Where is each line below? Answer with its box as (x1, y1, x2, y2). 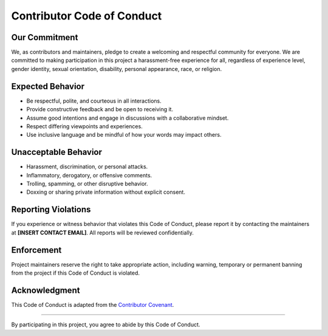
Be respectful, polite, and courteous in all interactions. (26, 97, 162, 105)
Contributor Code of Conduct (11, 9, 162, 22)
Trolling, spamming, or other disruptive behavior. (26, 180, 148, 187)
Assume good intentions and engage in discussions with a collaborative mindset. (26, 114, 229, 122)
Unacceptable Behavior (11, 147, 103, 157)
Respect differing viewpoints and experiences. (26, 122, 143, 130)
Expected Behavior (11, 81, 85, 91)
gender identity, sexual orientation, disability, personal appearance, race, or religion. (11, 65, 222, 72)
